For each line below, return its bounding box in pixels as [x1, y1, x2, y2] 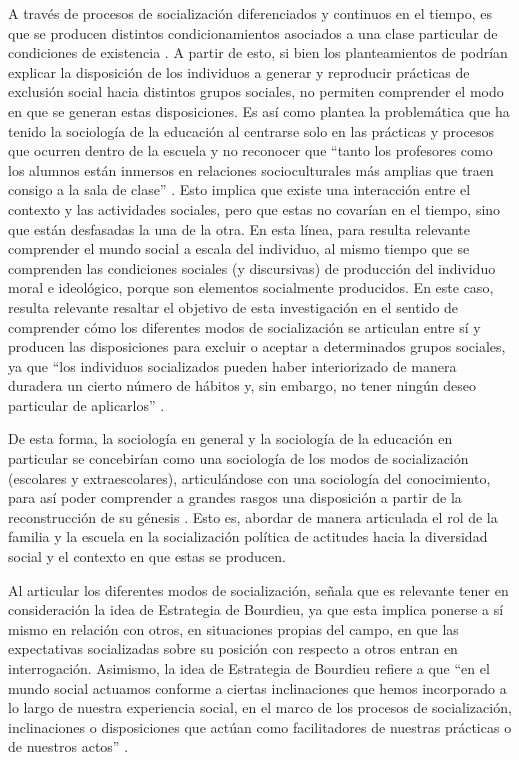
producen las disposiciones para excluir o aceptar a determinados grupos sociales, [8, 336, 506, 357]
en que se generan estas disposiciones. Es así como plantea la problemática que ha [8, 100, 510, 121]
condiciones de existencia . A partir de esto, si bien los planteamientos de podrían [8, 42, 508, 63]
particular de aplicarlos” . [8, 394, 165, 415]
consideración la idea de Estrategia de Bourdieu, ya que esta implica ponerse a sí [8, 599, 504, 620]
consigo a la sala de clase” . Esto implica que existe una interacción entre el [8, 179, 471, 200]
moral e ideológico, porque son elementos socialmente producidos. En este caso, [8, 277, 494, 298]
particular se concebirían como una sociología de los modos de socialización [8, 448, 469, 469]
